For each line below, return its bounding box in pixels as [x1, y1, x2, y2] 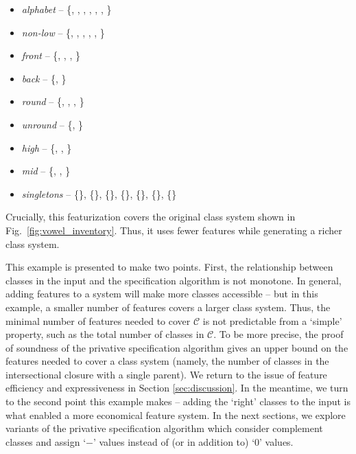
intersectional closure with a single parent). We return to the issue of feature [5, 367, 327, 381]
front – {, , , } [21, 48, 80, 63]
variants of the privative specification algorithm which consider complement [5, 421, 323, 435]
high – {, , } [21, 140, 72, 155]
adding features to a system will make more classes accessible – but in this [5, 286, 318, 301]
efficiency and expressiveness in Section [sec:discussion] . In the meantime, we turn [5, 381, 348, 395]
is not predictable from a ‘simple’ [202, 313, 342, 328]
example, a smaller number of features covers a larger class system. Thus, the [5, 299, 331, 314]
